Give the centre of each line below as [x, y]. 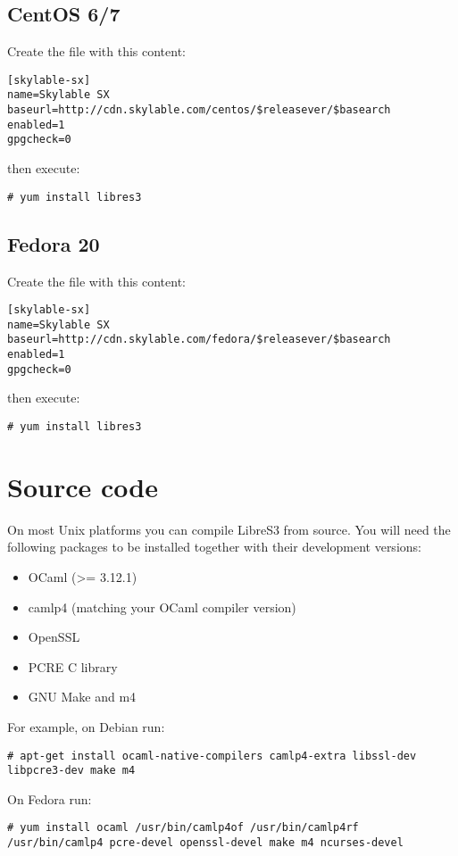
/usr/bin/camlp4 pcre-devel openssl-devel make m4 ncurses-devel [205, 843]
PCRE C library [73, 666]
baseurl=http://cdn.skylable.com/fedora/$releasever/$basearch [199, 340]
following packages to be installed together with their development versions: [214, 547]
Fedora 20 [54, 243]
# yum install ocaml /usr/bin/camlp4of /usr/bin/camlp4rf [183, 828]
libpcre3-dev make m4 [71, 771]
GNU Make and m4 [82, 697]
